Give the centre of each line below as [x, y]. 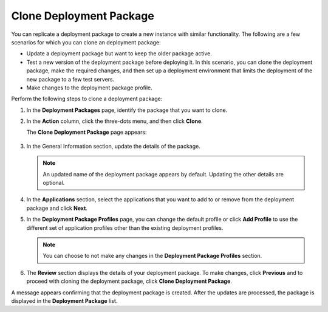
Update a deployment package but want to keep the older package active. [119, 54]
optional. [54, 183]
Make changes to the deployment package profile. [90, 88]
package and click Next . [57, 208]
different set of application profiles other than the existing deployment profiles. [125, 227]
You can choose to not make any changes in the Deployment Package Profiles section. [152, 256]
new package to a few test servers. [70, 79]
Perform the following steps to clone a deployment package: [87, 99]
